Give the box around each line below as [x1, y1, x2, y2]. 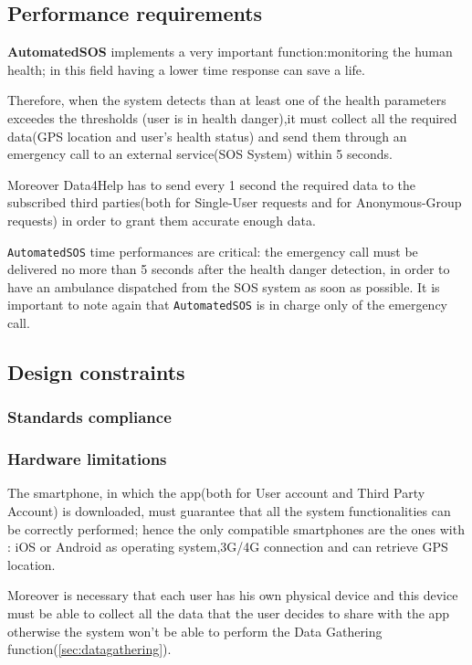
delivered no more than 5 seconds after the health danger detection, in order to [7, 259, 450, 279]
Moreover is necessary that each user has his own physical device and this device [7, 586, 458, 605]
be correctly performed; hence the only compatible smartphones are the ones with [7, 519, 465, 538]
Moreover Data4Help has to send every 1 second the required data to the [7, 174, 416, 194]
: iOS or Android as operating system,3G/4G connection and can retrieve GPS [7, 537, 448, 556]
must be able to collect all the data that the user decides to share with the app [7, 604, 450, 623]
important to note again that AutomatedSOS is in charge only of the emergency [7, 295, 447, 314]
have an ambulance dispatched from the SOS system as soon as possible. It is [7, 277, 440, 296]
